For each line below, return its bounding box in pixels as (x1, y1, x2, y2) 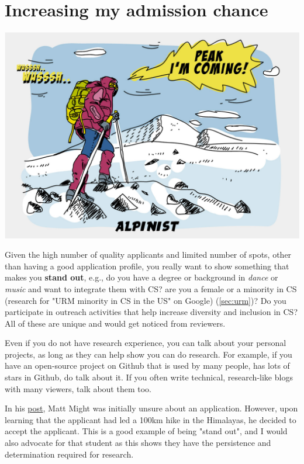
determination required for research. (5, 448, 134, 460)
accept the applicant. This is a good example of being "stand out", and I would (5, 425, 288, 437)
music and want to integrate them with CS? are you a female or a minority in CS (5, 282, 297, 295)
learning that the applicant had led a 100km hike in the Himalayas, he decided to (5, 413, 296, 425)
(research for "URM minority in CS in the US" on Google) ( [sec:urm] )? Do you (5, 294, 286, 306)
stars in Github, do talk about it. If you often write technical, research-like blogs (5, 371, 293, 383)
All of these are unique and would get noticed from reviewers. (5, 317, 226, 329)
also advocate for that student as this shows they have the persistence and (5, 437, 271, 449)
